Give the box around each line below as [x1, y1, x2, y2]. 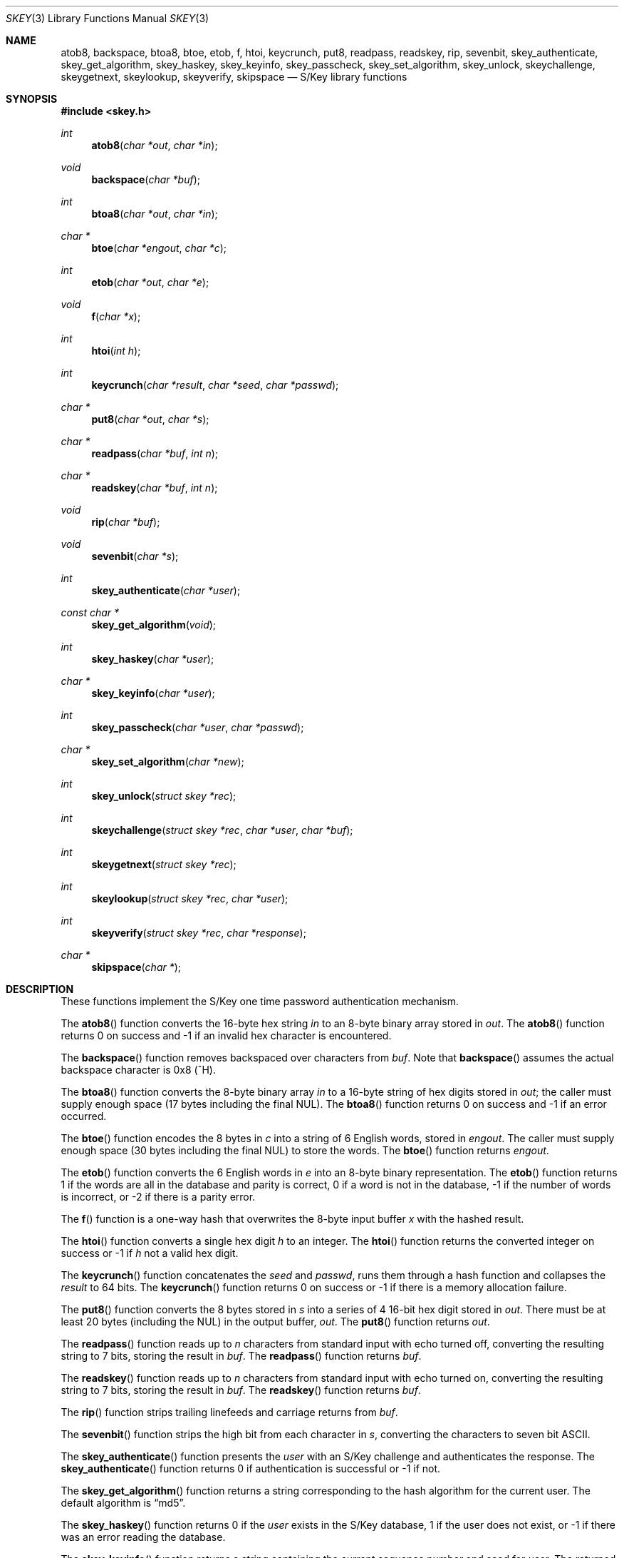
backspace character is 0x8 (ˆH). [61, 1064, 217, 1076]
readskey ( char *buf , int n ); [91, 482, 218, 494]
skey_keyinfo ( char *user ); [91, 687, 215, 699]
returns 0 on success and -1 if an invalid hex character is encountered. [61, 1029, 392, 1042]
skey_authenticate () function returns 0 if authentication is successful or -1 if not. [61, 1462, 441, 1475]
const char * [61, 606, 120, 618]
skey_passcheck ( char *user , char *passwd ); [91, 721, 304, 733]
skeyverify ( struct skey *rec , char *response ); [91, 927, 306, 939]
